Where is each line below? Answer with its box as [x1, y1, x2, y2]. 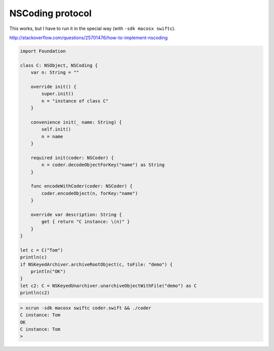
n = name [41, 134, 63, 139]
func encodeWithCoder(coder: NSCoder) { [30, 183, 133, 189]
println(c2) [20, 290, 50, 296]
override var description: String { [30, 211, 122, 217]
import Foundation [20, 48, 66, 54]
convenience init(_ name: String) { [30, 119, 122, 125]
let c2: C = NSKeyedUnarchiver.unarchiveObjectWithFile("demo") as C [20, 282, 197, 289]
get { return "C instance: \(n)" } [41, 219, 130, 225]
